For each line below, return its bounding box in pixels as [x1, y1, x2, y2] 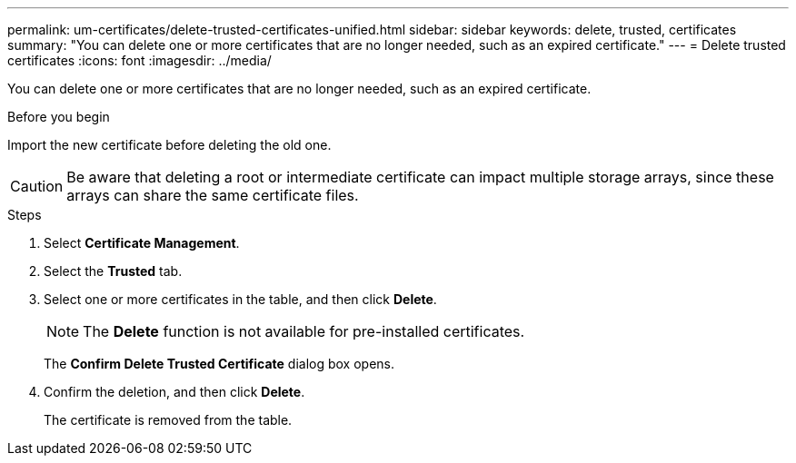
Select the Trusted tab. [44, 263, 183, 279]
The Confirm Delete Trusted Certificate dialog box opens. [44, 356, 395, 371]
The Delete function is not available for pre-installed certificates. [83, 322, 525, 340]
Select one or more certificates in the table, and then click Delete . [44, 291, 437, 307]
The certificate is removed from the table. [44, 412, 293, 428]
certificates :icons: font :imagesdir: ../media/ [7, 53, 272, 68]
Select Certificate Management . [44, 235, 240, 251]
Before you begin [7, 109, 110, 124]
